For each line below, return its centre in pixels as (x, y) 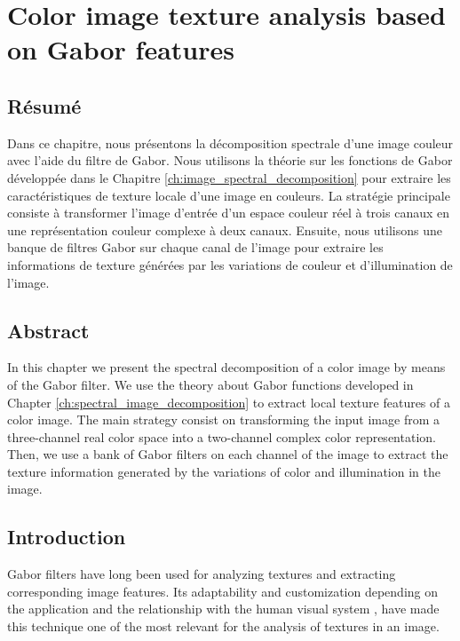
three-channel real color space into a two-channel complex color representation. (222, 436)
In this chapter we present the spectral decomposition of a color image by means (226, 367)
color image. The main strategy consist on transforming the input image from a (223, 419)
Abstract (48, 330)
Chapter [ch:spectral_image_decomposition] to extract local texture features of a (229, 402)
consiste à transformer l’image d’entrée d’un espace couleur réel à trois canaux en (229, 213)
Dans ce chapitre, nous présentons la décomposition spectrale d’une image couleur (230, 142)
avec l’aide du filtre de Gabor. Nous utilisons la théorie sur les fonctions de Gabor (230, 160)
